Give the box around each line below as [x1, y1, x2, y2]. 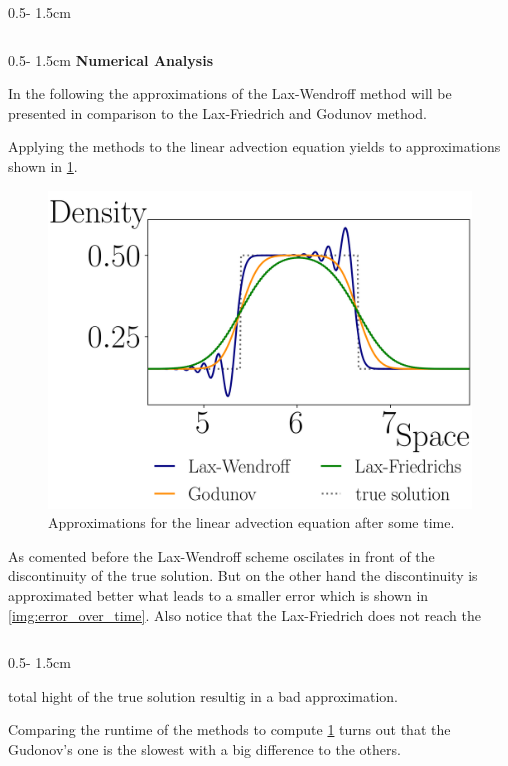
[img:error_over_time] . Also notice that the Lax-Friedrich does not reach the [8, 604, 481, 625]
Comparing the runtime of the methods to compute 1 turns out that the [8, 719, 451, 740]
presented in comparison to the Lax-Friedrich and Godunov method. [8, 102, 427, 123]
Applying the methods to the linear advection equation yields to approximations [8, 136, 501, 157]
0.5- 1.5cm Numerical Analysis [8, 49, 213, 70]
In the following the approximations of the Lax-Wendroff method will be [8, 83, 452, 104]
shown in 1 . [8, 155, 78, 176]
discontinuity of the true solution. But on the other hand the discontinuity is [8, 565, 478, 586]
